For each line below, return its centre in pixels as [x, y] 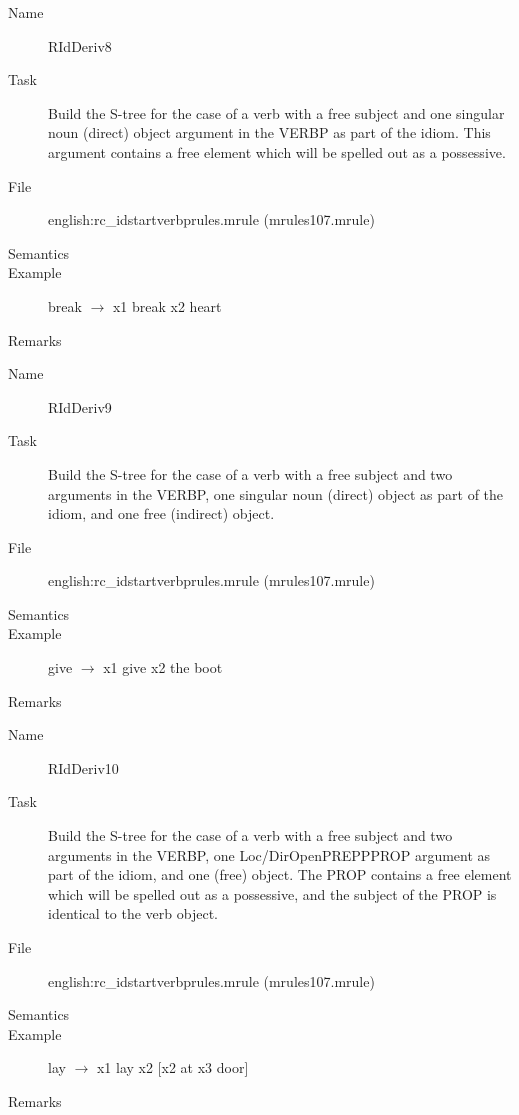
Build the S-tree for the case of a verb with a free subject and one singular [276, 112]
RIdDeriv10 [83, 767]
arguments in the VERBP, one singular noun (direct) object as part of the [276, 493]
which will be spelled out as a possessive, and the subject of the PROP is [272, 893]
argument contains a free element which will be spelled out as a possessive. [277, 151]
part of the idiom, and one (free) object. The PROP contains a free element [280, 874]
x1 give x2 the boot [163, 667]
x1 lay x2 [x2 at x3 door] [172, 1067]
